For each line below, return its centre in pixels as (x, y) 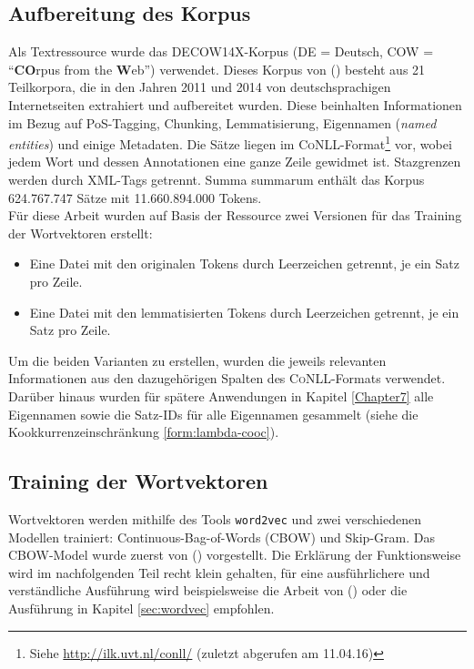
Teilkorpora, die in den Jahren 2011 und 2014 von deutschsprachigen (200, 87)
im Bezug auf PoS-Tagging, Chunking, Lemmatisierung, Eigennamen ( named (222, 122)
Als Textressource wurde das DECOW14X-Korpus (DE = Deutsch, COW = (221, 51)
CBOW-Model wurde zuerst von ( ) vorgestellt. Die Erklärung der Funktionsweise (235, 555)
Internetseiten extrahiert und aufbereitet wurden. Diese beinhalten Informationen (235, 104)
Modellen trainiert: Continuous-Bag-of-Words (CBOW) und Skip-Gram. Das (222, 537)
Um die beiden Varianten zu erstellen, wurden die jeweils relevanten (197, 360)
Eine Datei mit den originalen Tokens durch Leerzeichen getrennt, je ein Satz (244, 264)
